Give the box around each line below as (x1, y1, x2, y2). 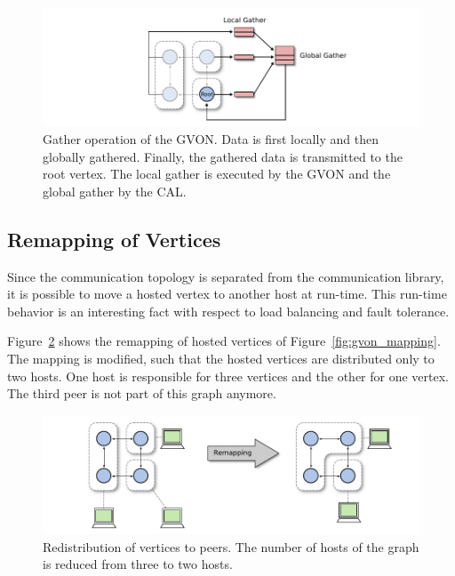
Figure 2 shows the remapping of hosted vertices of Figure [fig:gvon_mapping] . (7, 332, 441, 350)
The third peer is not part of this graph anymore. (7, 384, 276, 403)
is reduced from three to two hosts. (43, 555, 233, 573)
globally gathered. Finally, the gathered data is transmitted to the (43, 147, 403, 165)
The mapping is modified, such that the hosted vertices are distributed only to (7, 348, 435, 367)
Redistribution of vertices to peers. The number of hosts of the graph (43, 537, 419, 556)
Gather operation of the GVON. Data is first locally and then (43, 129, 379, 148)
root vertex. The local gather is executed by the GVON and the (43, 164, 391, 183)
